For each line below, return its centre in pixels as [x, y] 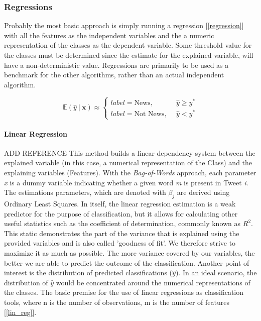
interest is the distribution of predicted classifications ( [88, 273]
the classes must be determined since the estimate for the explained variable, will [129, 55]
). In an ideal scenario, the [216, 273]
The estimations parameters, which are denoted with [85, 192]
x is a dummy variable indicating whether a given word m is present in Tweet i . [126, 182]
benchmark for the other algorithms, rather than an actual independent [114, 75]
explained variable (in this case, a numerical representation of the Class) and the [128, 163]
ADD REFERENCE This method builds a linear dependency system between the [130, 152]
